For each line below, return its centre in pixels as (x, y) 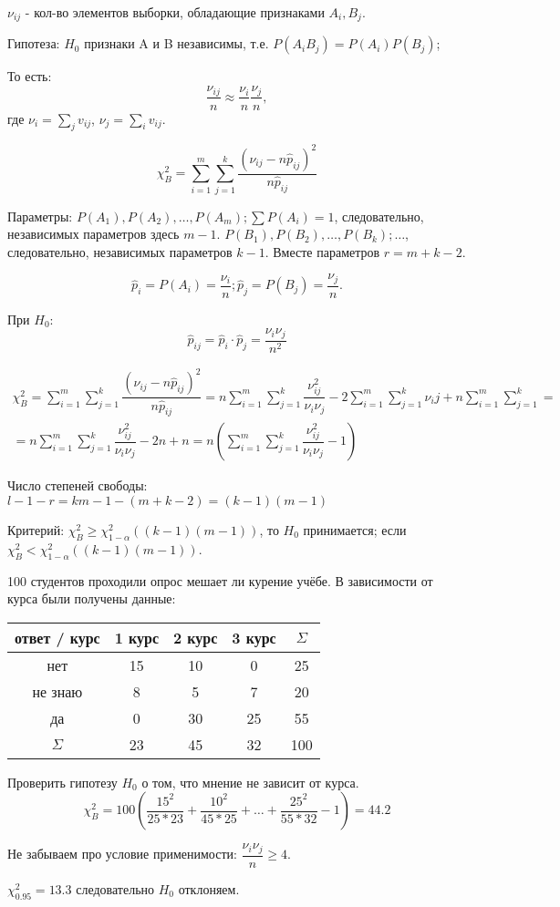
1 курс (137, 637)
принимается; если (355, 529)
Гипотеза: (34, 43)
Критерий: (36, 529)
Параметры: (40, 216)
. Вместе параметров (322, 251)
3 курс (254, 637)
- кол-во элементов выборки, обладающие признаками (175, 12)
